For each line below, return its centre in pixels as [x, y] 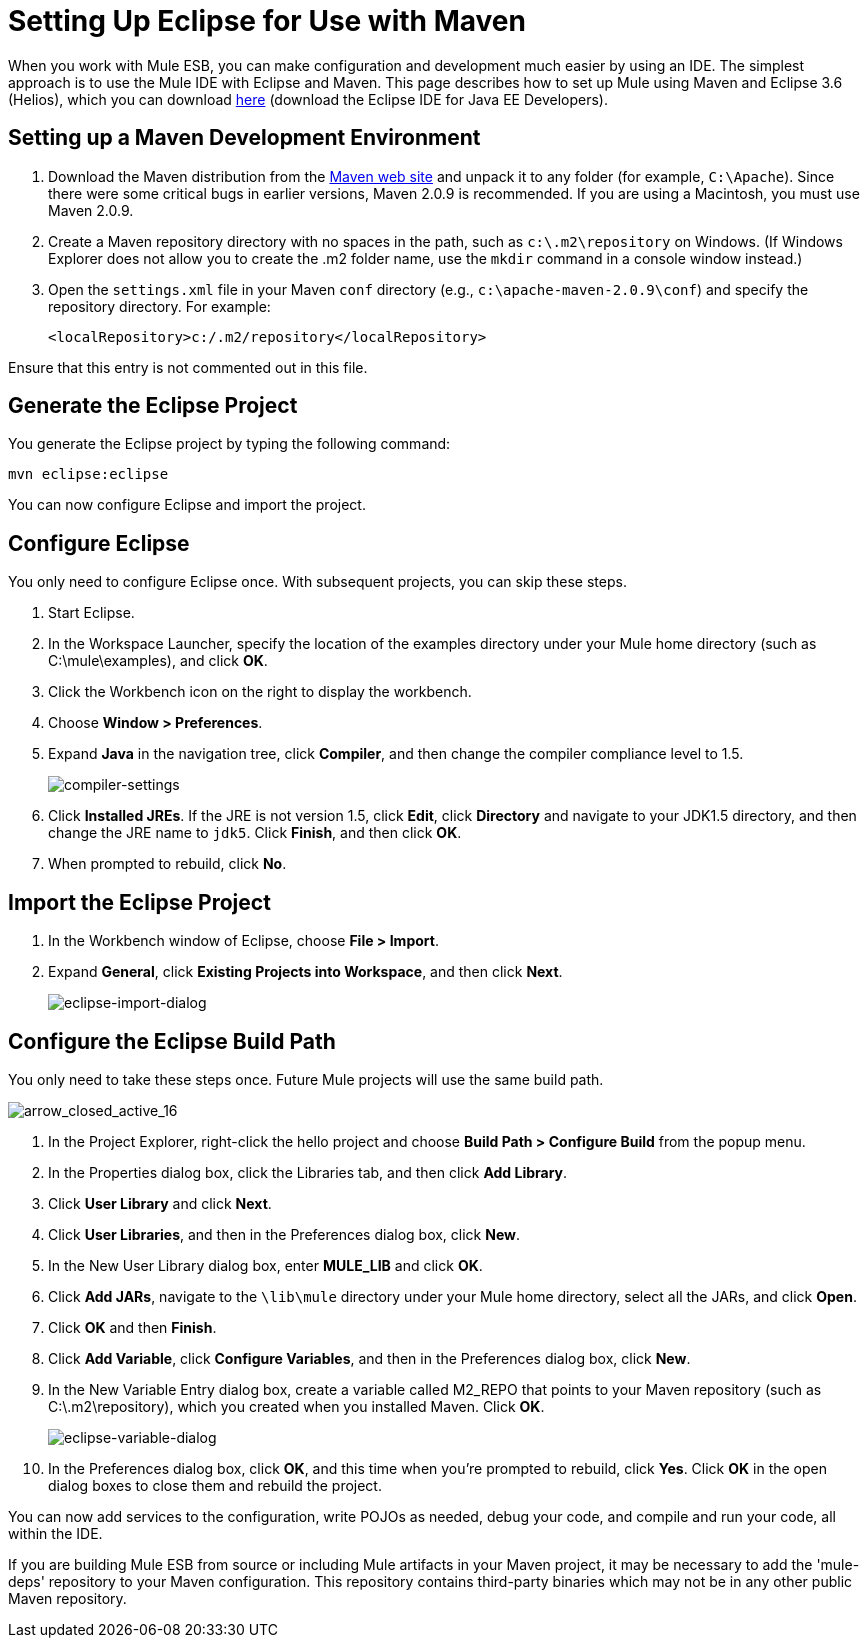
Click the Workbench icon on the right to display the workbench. [260, 692]
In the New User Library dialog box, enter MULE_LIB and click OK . [265, 1265]
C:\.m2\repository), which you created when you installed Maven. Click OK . [296, 1406]
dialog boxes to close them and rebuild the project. [215, 1485]
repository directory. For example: [159, 306]
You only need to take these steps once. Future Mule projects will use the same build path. [306, 1079]
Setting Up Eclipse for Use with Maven [267, 21]
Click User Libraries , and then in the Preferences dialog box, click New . [284, 1234]
